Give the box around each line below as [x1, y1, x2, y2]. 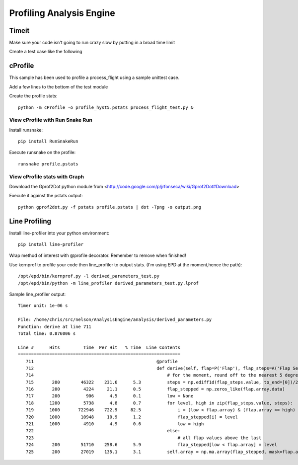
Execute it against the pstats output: [9, 193, 83, 199]
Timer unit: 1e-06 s [18, 303, 68, 309]
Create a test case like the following [9, 49, 82, 55]
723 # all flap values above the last [25, 435, 262, 441]
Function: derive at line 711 [18, 323, 92, 329]
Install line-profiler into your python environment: [9, 230, 109, 236]
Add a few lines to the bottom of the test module [9, 83, 108, 89]
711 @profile [25, 358, 178, 364]
